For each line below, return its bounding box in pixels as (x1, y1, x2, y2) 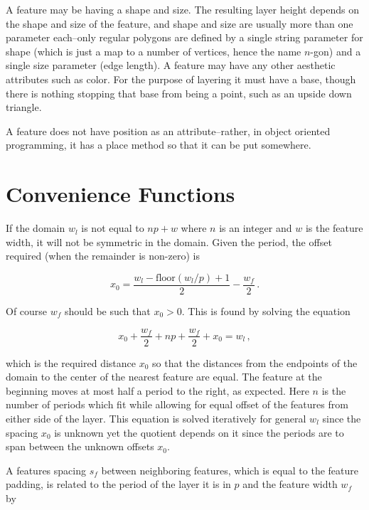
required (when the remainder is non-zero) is (6, 248, 200, 263)
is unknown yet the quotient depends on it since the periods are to (54, 425, 344, 440)
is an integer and (219, 221, 292, 235)
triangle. (6, 100, 42, 115)
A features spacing (6, 462, 86, 477)
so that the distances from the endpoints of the (152, 355, 358, 370)
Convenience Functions (6, 179, 235, 208)
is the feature (305, 221, 363, 235)
